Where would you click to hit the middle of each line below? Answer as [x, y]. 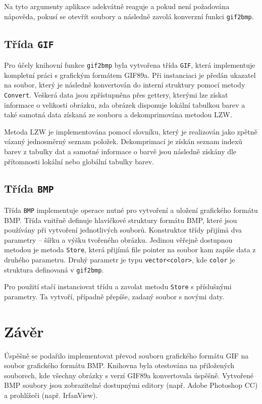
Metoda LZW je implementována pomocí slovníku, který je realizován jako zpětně [131, 131]
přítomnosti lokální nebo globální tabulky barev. [79, 161]
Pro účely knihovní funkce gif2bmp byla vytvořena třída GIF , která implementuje [130, 65]
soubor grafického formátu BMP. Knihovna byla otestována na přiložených [119, 365]
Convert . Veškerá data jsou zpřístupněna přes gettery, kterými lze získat [116, 94]
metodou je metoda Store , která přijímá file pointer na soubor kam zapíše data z [130, 250]
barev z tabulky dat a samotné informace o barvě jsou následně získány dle [120, 151]
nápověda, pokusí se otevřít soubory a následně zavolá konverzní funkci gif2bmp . [129, 16]
